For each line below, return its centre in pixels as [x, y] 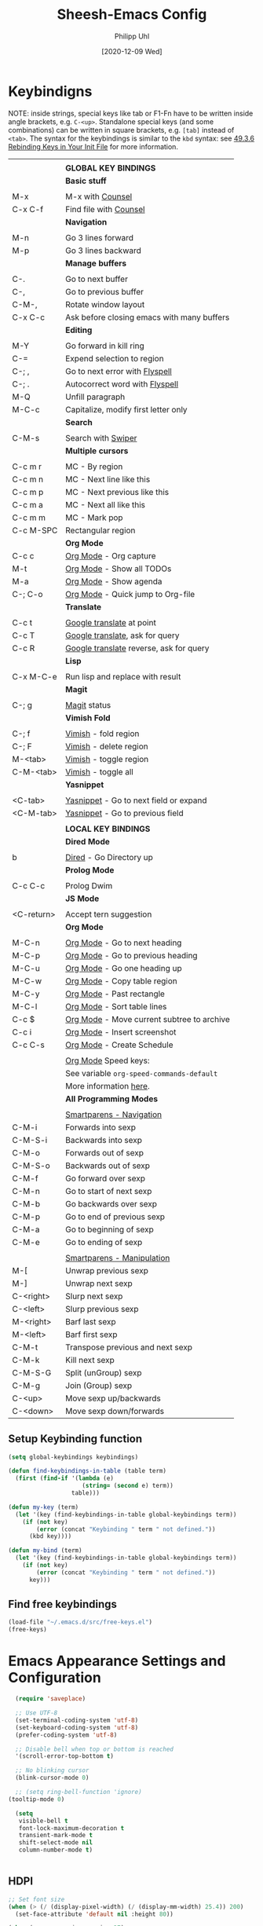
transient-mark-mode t [55, 1836]
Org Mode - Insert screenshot [121, 1032]
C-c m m [29, 518]
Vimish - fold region [102, 734]
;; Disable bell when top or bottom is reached [95, 1749]
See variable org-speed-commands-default [142, 1073]
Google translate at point [111, 622]
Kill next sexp [90, 1360]
